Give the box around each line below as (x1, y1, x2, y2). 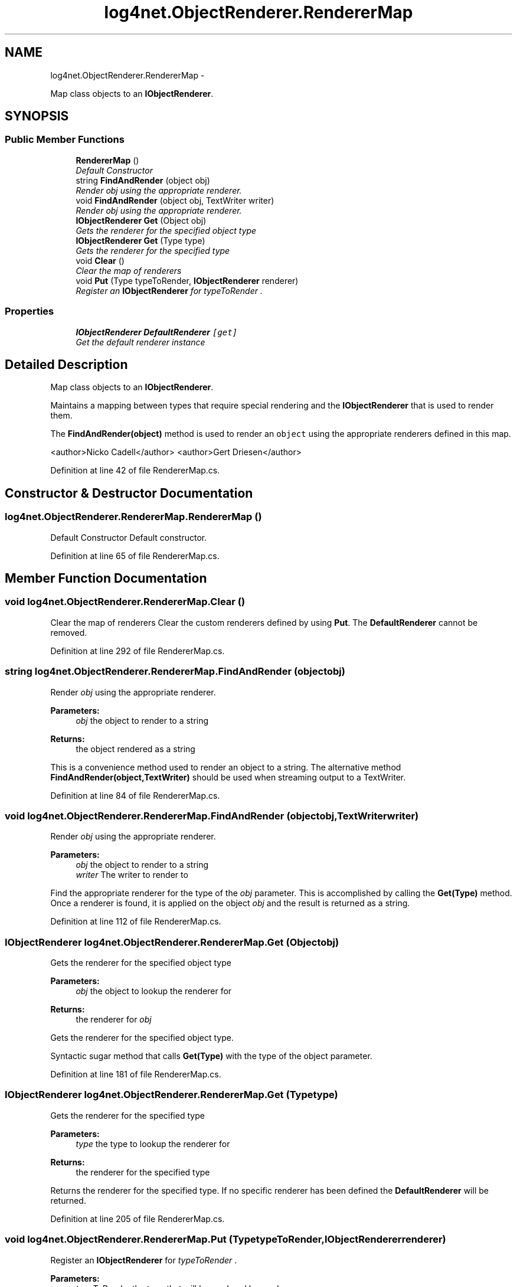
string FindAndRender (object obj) (76, 175, 210, 185)
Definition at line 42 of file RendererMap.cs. (50, 465, 220, 476)
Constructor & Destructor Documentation (5, 485, 253, 501)
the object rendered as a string (76, 743, 195, 754)
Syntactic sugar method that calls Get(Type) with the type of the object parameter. (50, 1051, 372, 1061)
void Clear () (76, 255, 125, 266)
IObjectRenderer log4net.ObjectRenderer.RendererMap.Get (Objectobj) (5, 936, 339, 948)
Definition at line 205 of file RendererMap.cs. (50, 1213, 225, 1224)
